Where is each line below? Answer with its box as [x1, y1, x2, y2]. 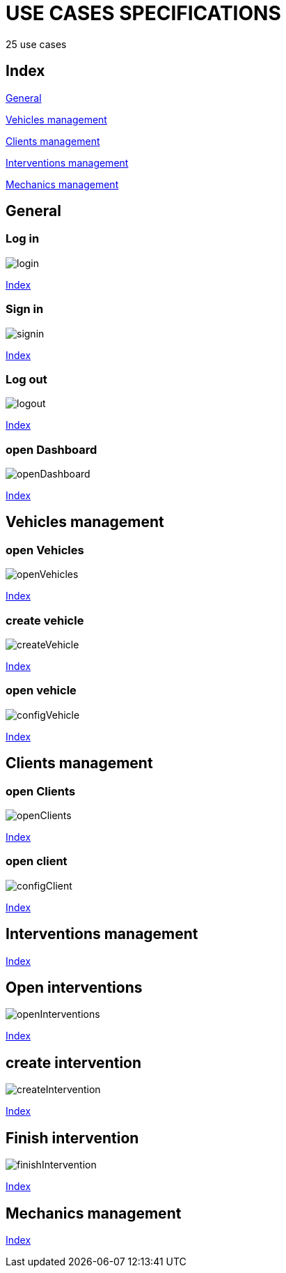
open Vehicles [6, 542, 84, 557]
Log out [6, 372, 47, 386]
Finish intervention [6, 1129, 139, 1147]
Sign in [6, 302, 44, 317]
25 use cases [6, 38, 67, 50]
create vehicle [6, 613, 84, 627]
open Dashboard [6, 442, 97, 457]
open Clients [6, 784, 76, 798]
